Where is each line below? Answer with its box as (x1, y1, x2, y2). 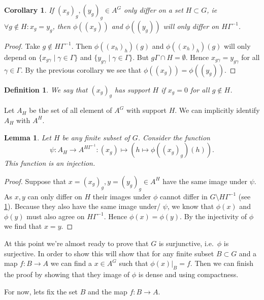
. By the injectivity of (180, 211, 247, 221)
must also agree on (26, 211, 85, 221)
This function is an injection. (4, 158, 95, 168)
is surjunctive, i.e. (158, 237, 214, 248)
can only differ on (27, 191, 82, 201)
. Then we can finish (190, 258, 253, 268)
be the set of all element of (29, 105, 112, 115)
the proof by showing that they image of (4, 268, 130, 279)
